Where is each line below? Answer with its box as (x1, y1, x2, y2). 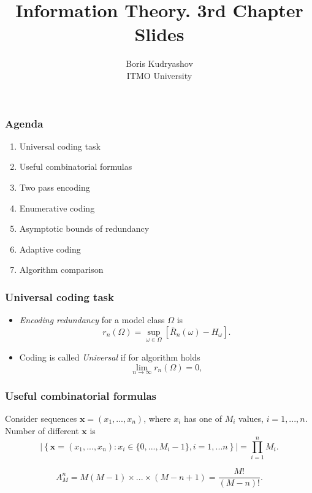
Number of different (5, 424, 79, 437)
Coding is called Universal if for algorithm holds (19, 350, 200, 363)
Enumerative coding (19, 201, 95, 214)
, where (143, 412, 171, 425)
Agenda (5, 115, 44, 131)
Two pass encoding (19, 180, 90, 193)
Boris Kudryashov (126, 57, 193, 70)
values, (238, 412, 264, 425)
